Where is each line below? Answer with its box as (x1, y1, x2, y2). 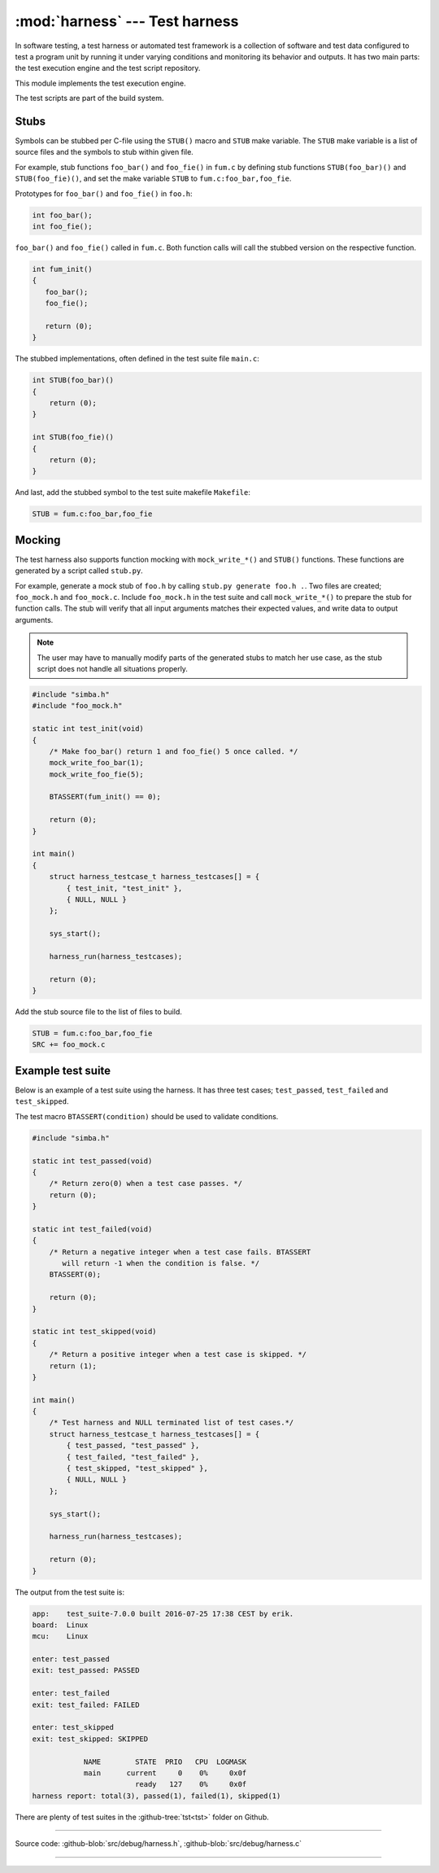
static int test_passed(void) (32, 1156, 153, 1166)
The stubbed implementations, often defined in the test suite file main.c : (15, 354, 259, 364)
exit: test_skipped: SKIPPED (32, 1734, 149, 1744)
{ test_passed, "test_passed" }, (66, 1441, 200, 1451)
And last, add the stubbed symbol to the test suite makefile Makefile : (15, 488, 251, 497)
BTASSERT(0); (49, 1270, 102, 1280)
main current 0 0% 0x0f (83, 1769, 247, 1778)
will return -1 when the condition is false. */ (62, 1258, 260, 1268)
